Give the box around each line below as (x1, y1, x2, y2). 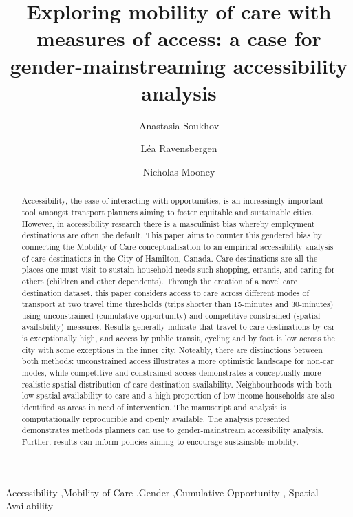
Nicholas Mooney (142, 164, 215, 178)
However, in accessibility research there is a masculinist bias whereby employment (21, 218, 315, 229)
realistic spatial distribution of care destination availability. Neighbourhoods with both (21, 378, 332, 390)
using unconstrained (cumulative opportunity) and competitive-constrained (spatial (21, 309, 321, 321)
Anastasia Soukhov (138, 118, 220, 132)
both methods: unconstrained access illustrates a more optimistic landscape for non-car (21, 355, 334, 367)
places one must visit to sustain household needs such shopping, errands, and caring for (21, 264, 335, 275)
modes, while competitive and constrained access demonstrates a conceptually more (21, 367, 321, 379)
